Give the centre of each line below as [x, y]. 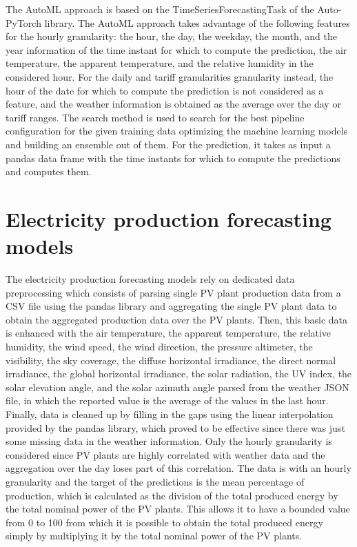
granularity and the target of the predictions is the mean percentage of [155, 481]
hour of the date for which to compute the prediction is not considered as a [165, 90]
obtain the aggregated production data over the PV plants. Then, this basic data [177, 319]
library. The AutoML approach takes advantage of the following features [197, 22]
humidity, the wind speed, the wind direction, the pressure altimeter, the [159, 346]
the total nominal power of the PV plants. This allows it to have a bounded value [178, 509]
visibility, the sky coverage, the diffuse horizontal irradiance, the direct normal [171, 360]
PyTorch [23, 22]
